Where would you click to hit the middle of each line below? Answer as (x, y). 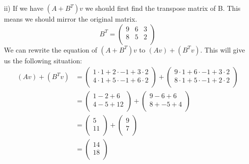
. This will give (222, 49)
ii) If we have (24, 8)
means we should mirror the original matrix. (71, 19)
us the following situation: (43, 60)
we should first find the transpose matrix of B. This (163, 8)
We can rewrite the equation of (51, 49)
